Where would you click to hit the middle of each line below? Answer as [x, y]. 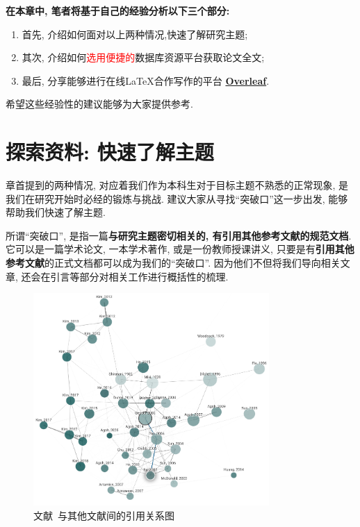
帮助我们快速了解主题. [56, 212]
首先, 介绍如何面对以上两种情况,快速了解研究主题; [135, 34]
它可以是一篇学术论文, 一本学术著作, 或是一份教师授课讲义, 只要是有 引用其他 [180, 249]
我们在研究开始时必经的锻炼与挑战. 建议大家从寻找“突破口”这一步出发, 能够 [177, 198]
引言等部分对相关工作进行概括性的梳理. [139, 276]
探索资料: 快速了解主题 [110, 152]
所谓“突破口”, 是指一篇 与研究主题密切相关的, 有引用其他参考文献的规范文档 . [179, 235]
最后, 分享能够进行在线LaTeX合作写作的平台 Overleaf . [146, 80]
